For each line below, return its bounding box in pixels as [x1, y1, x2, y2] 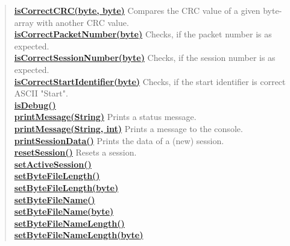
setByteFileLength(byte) [14, 181, 119, 194]
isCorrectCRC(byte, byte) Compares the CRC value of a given [14, 4, 260, 16]
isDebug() [14, 98, 56, 111]
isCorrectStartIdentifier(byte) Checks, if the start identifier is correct [14, 75, 286, 87]
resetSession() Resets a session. [14, 146, 137, 159]
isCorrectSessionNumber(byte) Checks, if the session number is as [14, 51, 276, 64]
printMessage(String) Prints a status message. [14, 110, 197, 123]
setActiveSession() [14, 157, 92, 170]
